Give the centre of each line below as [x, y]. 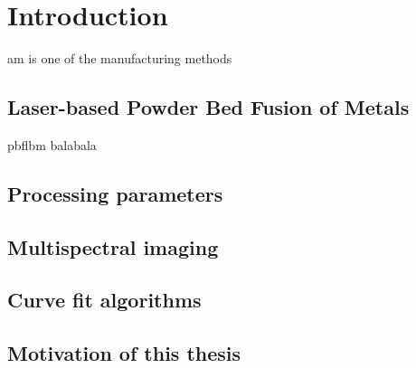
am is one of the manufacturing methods [120, 58]
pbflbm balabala [52, 144]
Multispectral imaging [113, 246]
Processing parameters [115, 193]
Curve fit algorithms [104, 300]
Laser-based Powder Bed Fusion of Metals [208, 107]
